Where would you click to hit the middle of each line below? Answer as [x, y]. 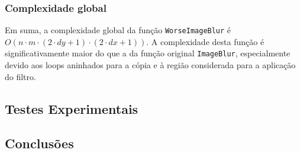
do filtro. [20, 76]
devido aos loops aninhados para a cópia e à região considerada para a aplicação [150, 65]
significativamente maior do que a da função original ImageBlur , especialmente [148, 53]
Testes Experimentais [72, 108]
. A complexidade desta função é [205, 41]
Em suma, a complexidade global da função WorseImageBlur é [118, 30]
